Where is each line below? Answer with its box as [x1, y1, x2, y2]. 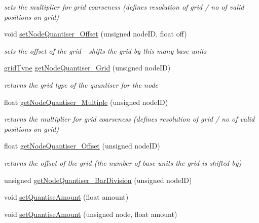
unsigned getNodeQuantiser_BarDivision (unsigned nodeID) [4, 174, 192, 185]
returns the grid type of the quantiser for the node [4, 79, 158, 90]
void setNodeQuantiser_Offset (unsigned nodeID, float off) [4, 28, 187, 39]
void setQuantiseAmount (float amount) [4, 192, 129, 202]
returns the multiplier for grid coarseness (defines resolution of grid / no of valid [4, 114, 255, 124]
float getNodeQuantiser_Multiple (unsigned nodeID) [4, 96, 168, 107]
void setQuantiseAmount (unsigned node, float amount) [4, 208, 177, 219]
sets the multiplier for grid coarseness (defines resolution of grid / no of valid [4, 2, 244, 12]
